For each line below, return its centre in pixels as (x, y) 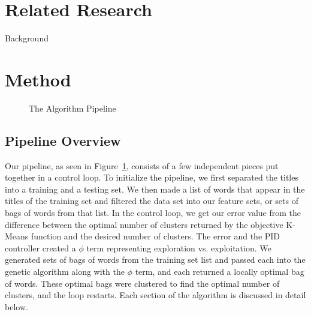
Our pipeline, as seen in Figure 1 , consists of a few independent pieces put (142, 165)
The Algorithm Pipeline (73, 108)
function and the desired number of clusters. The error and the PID (156, 236)
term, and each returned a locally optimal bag (220, 271)
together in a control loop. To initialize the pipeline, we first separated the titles (152, 177)
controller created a (40, 247)
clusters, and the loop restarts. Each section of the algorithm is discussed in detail (155, 295)
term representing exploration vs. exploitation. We (179, 247)
